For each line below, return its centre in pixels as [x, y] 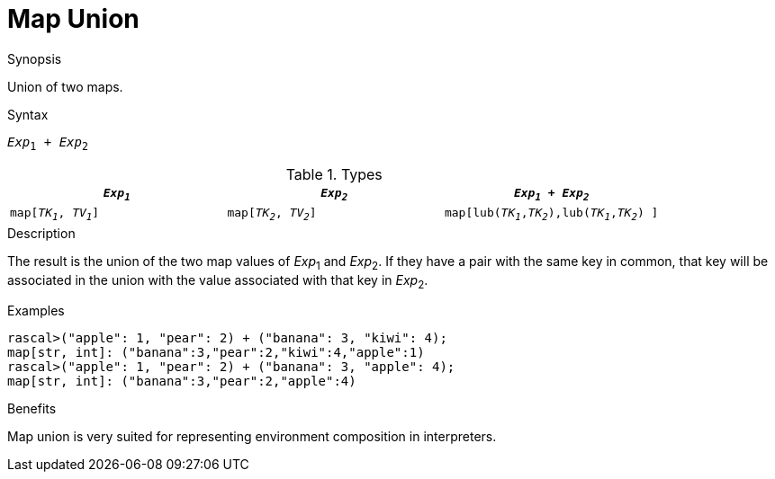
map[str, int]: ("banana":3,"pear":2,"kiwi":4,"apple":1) [216, 353]
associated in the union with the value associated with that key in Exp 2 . [218, 281]
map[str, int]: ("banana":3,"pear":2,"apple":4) [182, 381]
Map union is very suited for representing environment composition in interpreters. [252, 437]
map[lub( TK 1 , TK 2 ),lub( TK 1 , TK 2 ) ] [551, 214]
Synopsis [35, 58]
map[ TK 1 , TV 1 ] [55, 214]
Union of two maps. [65, 86]
